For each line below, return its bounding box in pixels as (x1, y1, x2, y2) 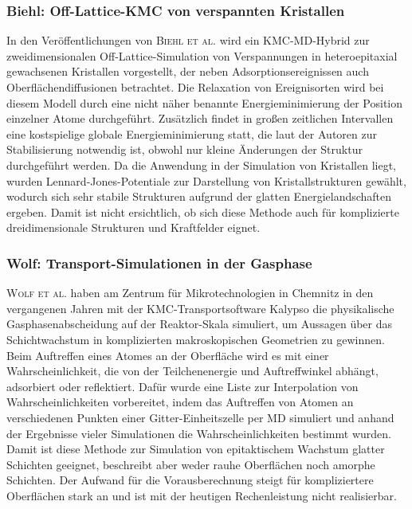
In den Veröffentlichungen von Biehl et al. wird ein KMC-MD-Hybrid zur (6, 32, 370, 49)
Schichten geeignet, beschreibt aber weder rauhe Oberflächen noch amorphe (6, 456, 375, 472)
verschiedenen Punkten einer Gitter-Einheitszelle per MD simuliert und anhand (6, 409, 394, 425)
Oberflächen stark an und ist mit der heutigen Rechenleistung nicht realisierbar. (6, 487, 397, 503)
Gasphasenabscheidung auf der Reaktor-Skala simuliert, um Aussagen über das (6, 315, 393, 332)
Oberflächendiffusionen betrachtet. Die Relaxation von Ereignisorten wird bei (6, 79, 384, 95)
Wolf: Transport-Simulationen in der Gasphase (6, 253, 312, 272)
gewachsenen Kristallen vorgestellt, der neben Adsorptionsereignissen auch (6, 63, 369, 80)
